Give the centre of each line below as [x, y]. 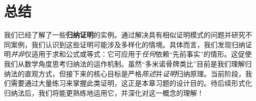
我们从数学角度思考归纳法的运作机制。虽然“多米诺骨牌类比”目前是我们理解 [125, 63]
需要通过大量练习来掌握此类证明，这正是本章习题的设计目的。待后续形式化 [131, 83]
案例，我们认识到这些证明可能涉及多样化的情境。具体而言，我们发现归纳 [128, 44]
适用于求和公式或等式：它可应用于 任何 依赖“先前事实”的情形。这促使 [142, 54]
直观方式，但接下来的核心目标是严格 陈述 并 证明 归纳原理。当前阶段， [135, 73]
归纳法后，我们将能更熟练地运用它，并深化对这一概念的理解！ [104, 92]
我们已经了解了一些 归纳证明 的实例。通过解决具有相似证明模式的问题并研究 [125, 35]
